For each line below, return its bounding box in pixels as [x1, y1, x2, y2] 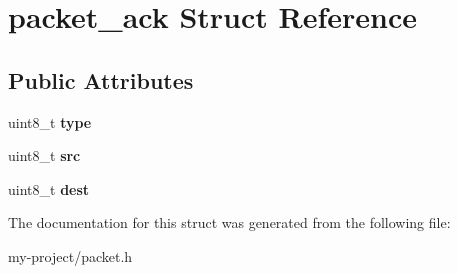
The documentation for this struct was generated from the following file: [8, 212, 451, 233]
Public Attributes [8, 64, 194, 95]
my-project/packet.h [8, 245, 133, 266]
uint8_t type [8, 111, 92, 132]
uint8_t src [8, 145, 81, 166]
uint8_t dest [8, 178, 90, 199]
